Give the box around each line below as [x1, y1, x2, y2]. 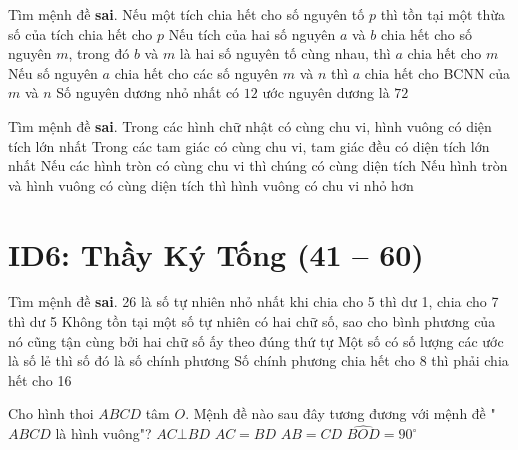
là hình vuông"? [55, 423, 152, 444]
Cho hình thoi [8, 403, 94, 424]
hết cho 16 [8, 369, 72, 390]
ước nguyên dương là [262, 82, 390, 103]
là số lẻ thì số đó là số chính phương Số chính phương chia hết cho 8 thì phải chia [8, 350, 509, 371]
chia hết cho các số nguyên [114, 62, 279, 83]
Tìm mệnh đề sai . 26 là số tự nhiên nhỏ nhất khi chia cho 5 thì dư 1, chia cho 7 [8, 291, 499, 312]
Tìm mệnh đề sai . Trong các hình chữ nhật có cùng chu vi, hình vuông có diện [8, 115, 492, 136]
